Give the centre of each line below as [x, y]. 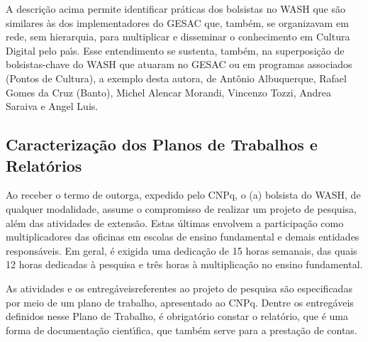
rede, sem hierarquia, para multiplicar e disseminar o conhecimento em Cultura [178, 37]
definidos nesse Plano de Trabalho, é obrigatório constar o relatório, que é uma [177, 316]
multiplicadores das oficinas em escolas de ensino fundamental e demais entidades [183, 237]
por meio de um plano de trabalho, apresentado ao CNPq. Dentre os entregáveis [180, 302]
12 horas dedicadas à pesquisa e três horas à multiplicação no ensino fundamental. [184, 264]
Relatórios [44, 165]
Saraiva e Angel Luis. [52, 106]
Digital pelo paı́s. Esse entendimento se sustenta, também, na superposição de [175, 50]
